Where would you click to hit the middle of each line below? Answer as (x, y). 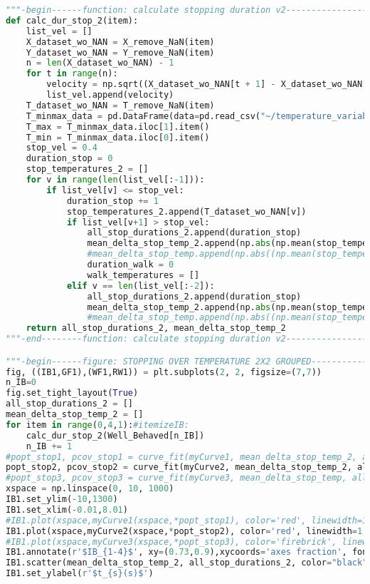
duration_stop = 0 (69, 159)
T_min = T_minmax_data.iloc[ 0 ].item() (118, 137)
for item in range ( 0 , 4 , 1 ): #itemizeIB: (97, 425)
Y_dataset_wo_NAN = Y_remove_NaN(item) (120, 52)
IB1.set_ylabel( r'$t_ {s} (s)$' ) (80, 574)
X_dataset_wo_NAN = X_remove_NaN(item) (120, 42)
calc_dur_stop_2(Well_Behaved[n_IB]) (115, 435)
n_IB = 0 (21, 383)
